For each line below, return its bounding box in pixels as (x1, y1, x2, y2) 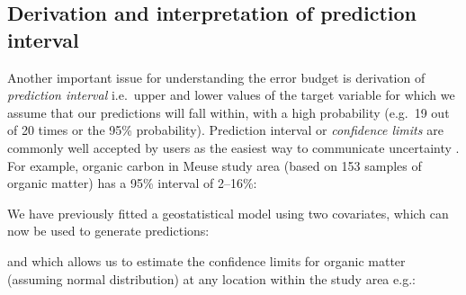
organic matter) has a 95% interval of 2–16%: (7, 174, 257, 192)
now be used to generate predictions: (7, 221, 210, 240)
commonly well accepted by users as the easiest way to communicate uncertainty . (7, 138, 460, 156)
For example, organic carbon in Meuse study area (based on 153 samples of (7, 156, 422, 174)
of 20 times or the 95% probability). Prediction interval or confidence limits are (7, 121, 444, 139)
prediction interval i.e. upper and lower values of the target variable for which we (7, 85, 455, 104)
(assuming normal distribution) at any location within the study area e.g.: (7, 269, 416, 288)
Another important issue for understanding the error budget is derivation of (7, 67, 426, 86)
